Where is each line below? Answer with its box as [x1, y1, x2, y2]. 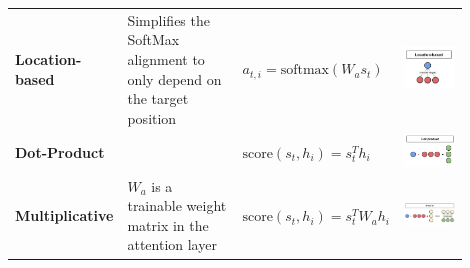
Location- [15, 48, 82, 69]
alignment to [127, 48, 205, 69]
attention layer [127, 234, 217, 255]
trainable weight [127, 195, 227, 216]
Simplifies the [127, 9, 210, 30]
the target [127, 88, 189, 109]
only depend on [127, 68, 222, 89]
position [127, 107, 177, 128]
